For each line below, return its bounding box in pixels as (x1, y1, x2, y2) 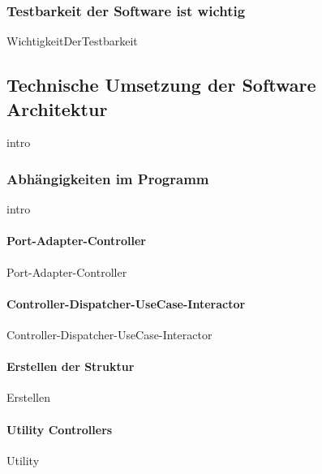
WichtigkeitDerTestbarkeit (6, 32, 138, 50)
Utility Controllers (6, 420, 113, 437)
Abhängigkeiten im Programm (6, 168, 209, 188)
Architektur (6, 96, 108, 121)
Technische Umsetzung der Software (6, 72, 316, 97)
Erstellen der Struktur (6, 358, 135, 375)
